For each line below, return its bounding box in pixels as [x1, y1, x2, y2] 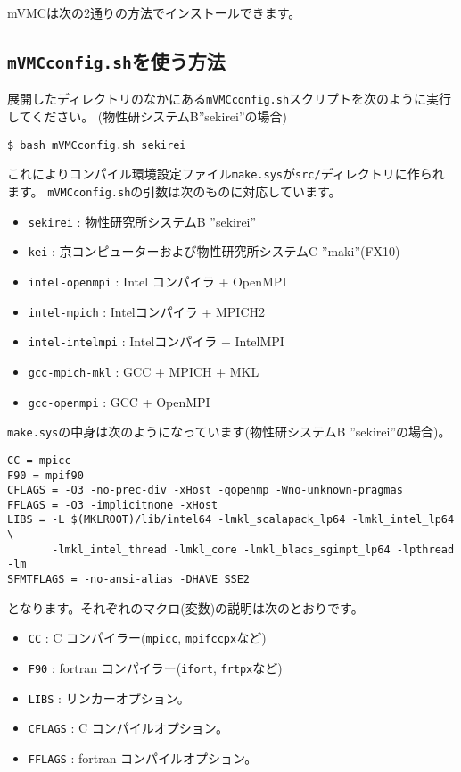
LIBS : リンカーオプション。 [28, 688, 190, 707]
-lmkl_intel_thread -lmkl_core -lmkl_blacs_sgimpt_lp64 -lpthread [52, 543, 455, 556]
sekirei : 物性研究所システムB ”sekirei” [28, 212, 257, 230]
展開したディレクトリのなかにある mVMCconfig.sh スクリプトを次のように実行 [7, 89, 452, 108]
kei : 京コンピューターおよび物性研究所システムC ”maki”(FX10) [28, 242, 400, 261]
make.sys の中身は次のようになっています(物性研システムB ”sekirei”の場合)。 [7, 422, 451, 441]
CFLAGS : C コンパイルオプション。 [28, 718, 228, 737]
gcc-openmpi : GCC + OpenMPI [28, 392, 210, 411]
